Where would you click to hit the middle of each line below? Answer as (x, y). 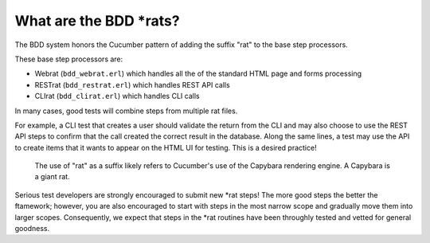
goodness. (32, 229)
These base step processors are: (69, 59)
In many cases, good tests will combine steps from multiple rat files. (126, 111)
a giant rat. (53, 177)
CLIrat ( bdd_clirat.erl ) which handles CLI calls (117, 96)
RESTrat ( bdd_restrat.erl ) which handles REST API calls (132, 84)
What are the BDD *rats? (97, 21)
